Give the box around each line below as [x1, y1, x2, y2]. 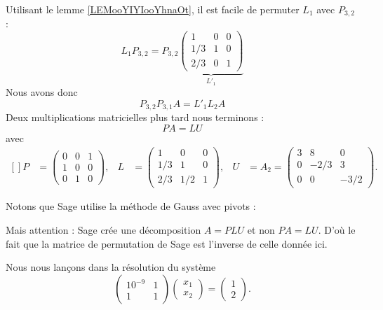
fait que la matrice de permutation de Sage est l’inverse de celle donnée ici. [6, 236, 328, 251]
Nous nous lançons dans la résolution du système [6, 260, 216, 274]
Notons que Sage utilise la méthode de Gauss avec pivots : [6, 199, 256, 213]
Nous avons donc [6, 85, 78, 99]
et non [247, 223, 275, 237]
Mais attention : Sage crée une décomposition [6, 223, 201, 237]
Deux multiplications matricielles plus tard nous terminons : [6, 110, 264, 125]
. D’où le [318, 223, 356, 237]
